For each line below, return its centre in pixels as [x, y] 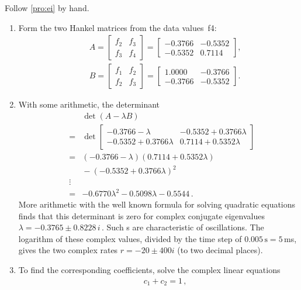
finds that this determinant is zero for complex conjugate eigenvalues [141, 215]
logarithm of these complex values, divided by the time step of [130, 238]
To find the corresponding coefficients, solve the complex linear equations [149, 270]
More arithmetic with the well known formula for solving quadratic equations [157, 204]
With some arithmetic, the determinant [89, 104]
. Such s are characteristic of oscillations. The [183, 227]
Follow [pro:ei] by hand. [47, 8]
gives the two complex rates [68, 250]
